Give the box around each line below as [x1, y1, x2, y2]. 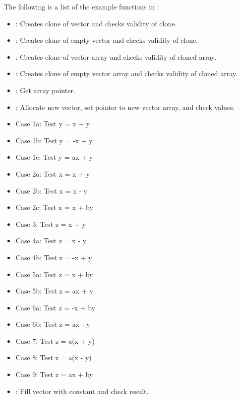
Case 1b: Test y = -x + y [15, 135, 93, 145]
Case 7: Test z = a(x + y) [15, 335, 95, 346]
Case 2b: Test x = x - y [15, 185, 87, 196]
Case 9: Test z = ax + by [15, 369, 93, 380]
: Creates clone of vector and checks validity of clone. [15, 18, 177, 28]
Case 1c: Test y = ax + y [15, 152, 93, 162]
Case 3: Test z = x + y [15, 218, 86, 229]
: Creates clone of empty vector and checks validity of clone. [15, 35, 198, 45]
